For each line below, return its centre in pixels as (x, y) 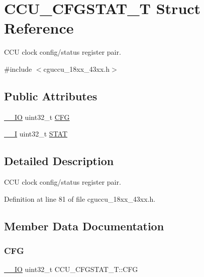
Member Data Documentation (84, 226)
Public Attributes (51, 96)
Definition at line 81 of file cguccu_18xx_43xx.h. (80, 198)
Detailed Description (59, 161)
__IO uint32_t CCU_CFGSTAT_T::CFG (71, 269)
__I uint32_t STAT (36, 134)
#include (18, 68)
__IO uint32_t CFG (37, 117)
